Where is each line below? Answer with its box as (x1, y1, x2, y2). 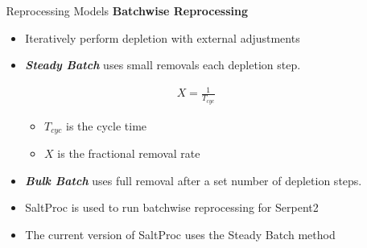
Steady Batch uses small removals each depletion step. (25, 56, 301, 73)
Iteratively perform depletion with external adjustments (25, 29, 300, 46)
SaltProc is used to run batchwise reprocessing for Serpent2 (25, 199, 319, 216)
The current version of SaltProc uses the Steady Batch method (25, 225, 336, 242)
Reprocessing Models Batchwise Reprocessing (6, 2, 248, 19)
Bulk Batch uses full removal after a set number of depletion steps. (25, 172, 362, 188)
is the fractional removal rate (57, 145, 200, 162)
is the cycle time (66, 117, 147, 134)
